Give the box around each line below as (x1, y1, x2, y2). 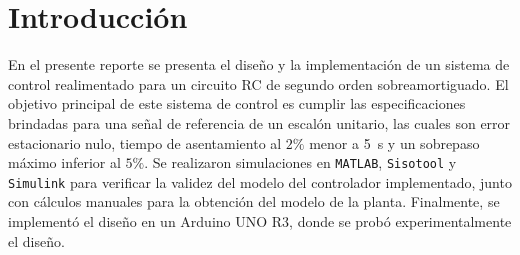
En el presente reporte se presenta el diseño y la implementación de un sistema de (8, 54, 510, 75)
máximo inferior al (8, 152, 121, 173)
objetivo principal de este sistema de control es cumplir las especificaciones (8, 93, 466, 114)
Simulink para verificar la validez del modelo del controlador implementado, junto (8, 171, 512, 192)
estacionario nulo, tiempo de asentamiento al (8, 132, 282, 153)
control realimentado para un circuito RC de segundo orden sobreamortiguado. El (8, 73, 509, 94)
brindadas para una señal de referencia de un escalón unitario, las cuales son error (8, 112, 511, 133)
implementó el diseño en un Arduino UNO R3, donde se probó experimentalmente (8, 211, 512, 231)
